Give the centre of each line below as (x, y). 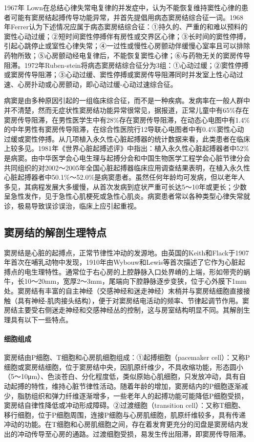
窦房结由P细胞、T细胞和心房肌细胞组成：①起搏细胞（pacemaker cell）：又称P (127, 357)
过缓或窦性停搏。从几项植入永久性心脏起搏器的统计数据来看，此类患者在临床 (127, 138)
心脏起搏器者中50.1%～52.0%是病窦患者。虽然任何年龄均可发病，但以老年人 (125, 177)
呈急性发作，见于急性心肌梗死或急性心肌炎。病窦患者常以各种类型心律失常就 (127, 196)
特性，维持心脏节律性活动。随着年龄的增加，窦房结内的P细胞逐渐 (136, 386)
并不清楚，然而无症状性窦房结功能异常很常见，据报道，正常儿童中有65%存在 (127, 110)
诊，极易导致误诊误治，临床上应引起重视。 (72, 205)
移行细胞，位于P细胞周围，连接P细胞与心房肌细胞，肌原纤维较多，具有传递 (125, 414)
